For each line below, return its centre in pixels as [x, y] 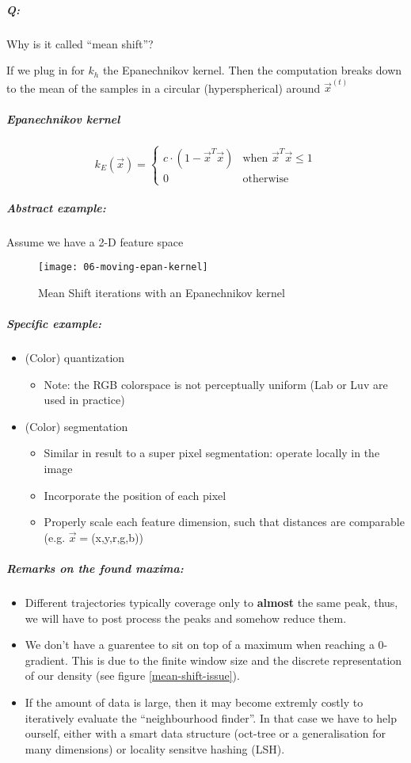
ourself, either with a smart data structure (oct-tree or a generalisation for [205, 733]
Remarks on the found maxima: [95, 568]
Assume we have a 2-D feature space [95, 241]
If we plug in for [46, 70]
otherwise [266, 179]
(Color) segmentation [76, 426]
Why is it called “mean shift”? [80, 43]
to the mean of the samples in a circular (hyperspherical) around [164, 88]
